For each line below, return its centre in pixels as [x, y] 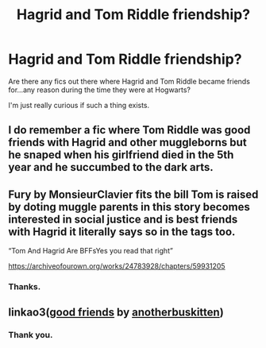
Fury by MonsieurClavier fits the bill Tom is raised [133, 194]
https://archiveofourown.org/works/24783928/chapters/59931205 [117, 266]
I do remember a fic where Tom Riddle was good [129, 130]
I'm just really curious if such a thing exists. [79, 105]
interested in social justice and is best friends [123, 219]
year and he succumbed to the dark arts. [111, 167]
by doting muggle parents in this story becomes [129, 207]
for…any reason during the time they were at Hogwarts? [99, 90]
